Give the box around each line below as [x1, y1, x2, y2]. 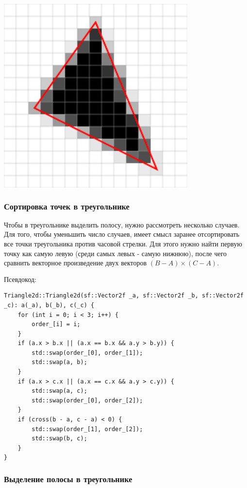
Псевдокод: [4, 274, 36, 284]
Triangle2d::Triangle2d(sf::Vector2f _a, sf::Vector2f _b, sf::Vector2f [4, 292, 244, 299]
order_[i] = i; [32, 321, 81, 328]
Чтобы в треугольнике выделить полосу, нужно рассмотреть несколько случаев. [4, 219, 240, 229]
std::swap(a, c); [32, 387, 87, 395]
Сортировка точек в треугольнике [4, 200, 130, 212]
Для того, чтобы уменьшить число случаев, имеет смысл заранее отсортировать [4, 229, 240, 239]
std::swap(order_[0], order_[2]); [32, 397, 143, 404]
